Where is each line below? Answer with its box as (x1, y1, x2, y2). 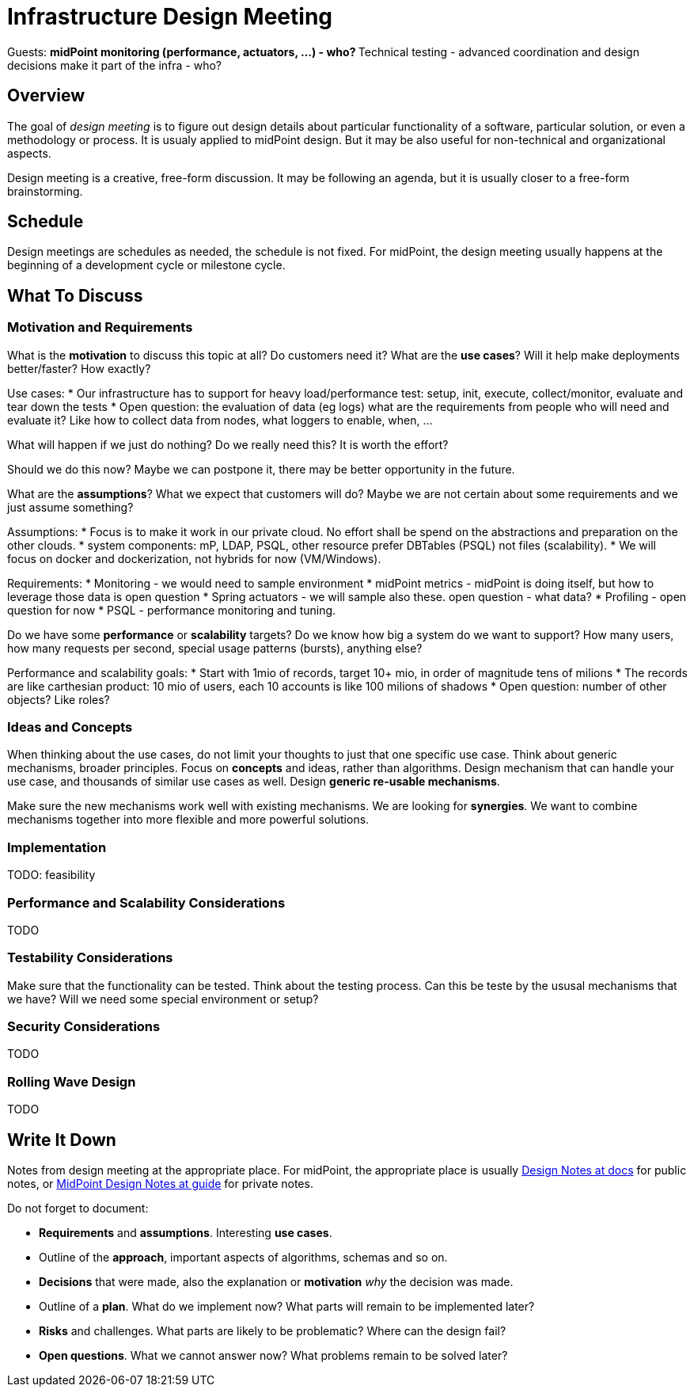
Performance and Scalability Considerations (7, 894, 286, 911)
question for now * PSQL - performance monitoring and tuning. (7, 603, 336, 617)
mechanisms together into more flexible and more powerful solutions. (7, 813, 370, 827)
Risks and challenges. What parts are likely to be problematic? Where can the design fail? (39, 1324, 506, 1338)
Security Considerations (7, 1018, 161, 1035)
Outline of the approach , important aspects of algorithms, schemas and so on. (39, 1250, 448, 1264)
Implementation (7, 839, 107, 855)
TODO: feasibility (7, 868, 96, 882)
